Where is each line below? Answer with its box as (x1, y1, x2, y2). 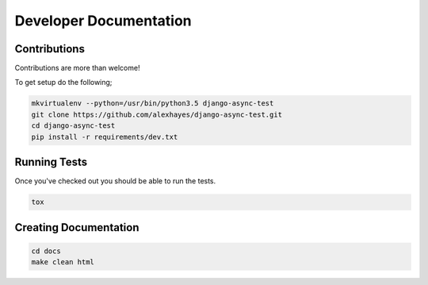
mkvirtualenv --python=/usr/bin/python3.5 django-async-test (31, 99, 274, 108)
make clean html (31, 258, 95, 267)
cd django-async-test (31, 121, 116, 130)
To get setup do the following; (14, 78, 113, 87)
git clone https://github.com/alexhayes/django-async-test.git (31, 110, 283, 119)
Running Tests (14, 156, 87, 169)
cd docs (31, 246, 61, 256)
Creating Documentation (14, 221, 139, 234)
